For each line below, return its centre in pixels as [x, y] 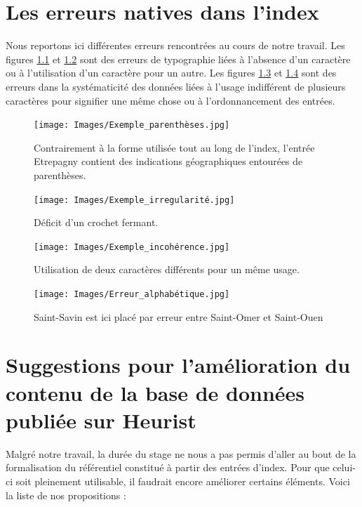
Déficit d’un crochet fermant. [96, 222]
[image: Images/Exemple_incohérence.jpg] [132, 247]
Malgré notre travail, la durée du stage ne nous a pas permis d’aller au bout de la [181, 453]
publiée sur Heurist [101, 420]
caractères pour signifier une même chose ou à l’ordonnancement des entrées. [170, 100]
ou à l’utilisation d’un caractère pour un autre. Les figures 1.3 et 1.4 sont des [171, 73]
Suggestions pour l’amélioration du [178, 365]
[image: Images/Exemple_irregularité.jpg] [134, 200]
